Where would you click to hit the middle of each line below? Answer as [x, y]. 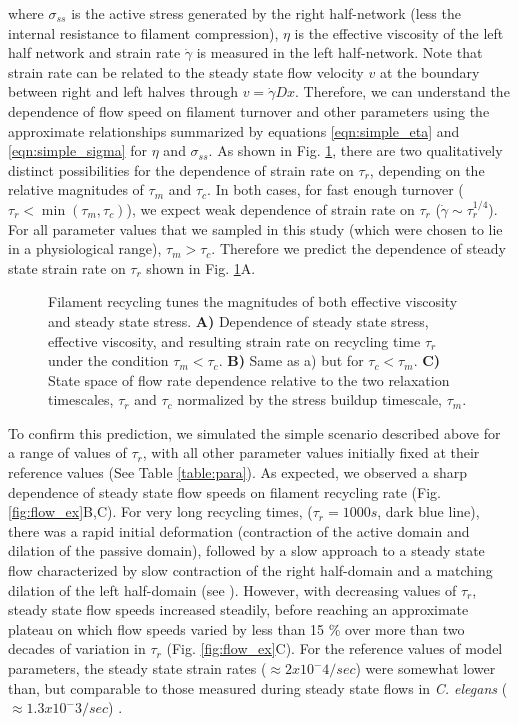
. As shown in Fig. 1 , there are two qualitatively [355, 150]
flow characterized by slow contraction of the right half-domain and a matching [250, 570]
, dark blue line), [428, 511]
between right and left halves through [123, 91]
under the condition [108, 360]
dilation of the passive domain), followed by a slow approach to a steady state [246, 550]
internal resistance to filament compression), [143, 32]
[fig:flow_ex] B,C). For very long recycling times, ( [160, 511]
